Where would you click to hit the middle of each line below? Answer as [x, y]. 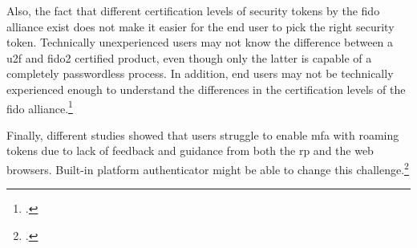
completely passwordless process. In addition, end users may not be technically [200, 73]
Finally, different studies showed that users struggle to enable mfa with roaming [203, 134]
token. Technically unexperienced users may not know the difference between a [200, 42]
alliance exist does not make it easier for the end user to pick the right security [200, 26]
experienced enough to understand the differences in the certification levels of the [206, 89]
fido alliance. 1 [40, 107]
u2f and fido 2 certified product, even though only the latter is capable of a [189, 57]
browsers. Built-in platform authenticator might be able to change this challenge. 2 [208, 168]
